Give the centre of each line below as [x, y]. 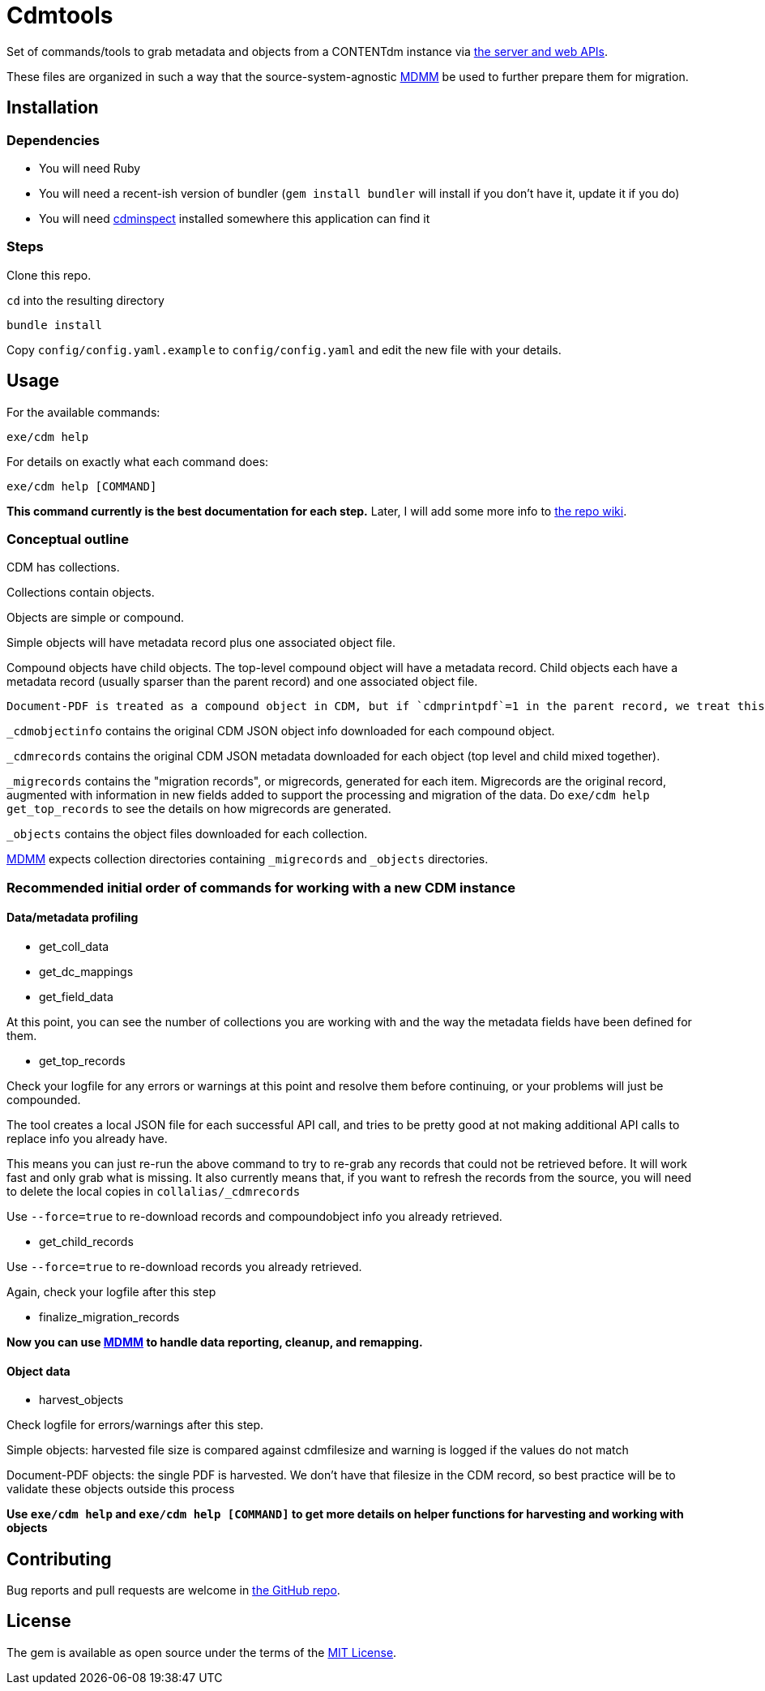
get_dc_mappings [86, 971]
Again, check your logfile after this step [111, 1291]
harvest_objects [81, 1400]
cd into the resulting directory [85, 300]
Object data [38, 1371]
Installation [53, 108]
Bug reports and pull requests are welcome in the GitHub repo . [173, 1590]
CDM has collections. [63, 567]
